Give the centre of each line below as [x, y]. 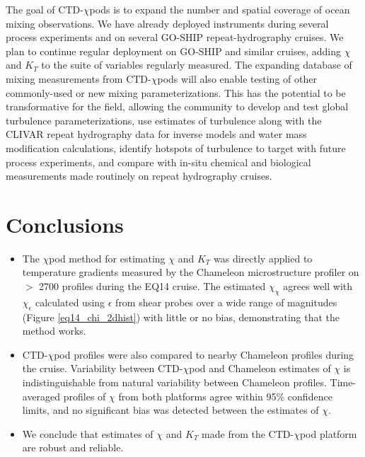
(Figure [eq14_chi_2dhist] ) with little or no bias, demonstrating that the [181, 317]
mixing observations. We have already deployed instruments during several [167, 23]
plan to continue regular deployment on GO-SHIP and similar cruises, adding [173, 51]
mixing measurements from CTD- [79, 78]
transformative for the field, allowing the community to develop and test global [177, 106]
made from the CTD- [248, 433]
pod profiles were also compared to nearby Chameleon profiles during [204, 354]
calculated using [70, 302]
